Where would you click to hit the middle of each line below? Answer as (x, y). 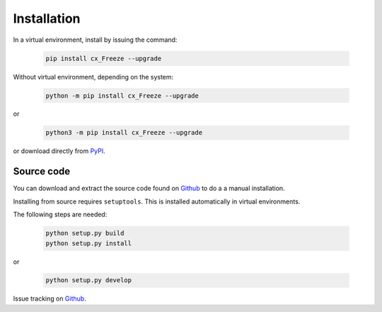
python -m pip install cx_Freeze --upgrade (122, 95)
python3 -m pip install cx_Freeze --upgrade (124, 133)
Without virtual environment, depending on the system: (93, 77)
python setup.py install (89, 243)
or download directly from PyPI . (59, 151)
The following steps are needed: (60, 214)
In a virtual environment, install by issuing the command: (95, 40)
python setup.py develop (89, 280)
